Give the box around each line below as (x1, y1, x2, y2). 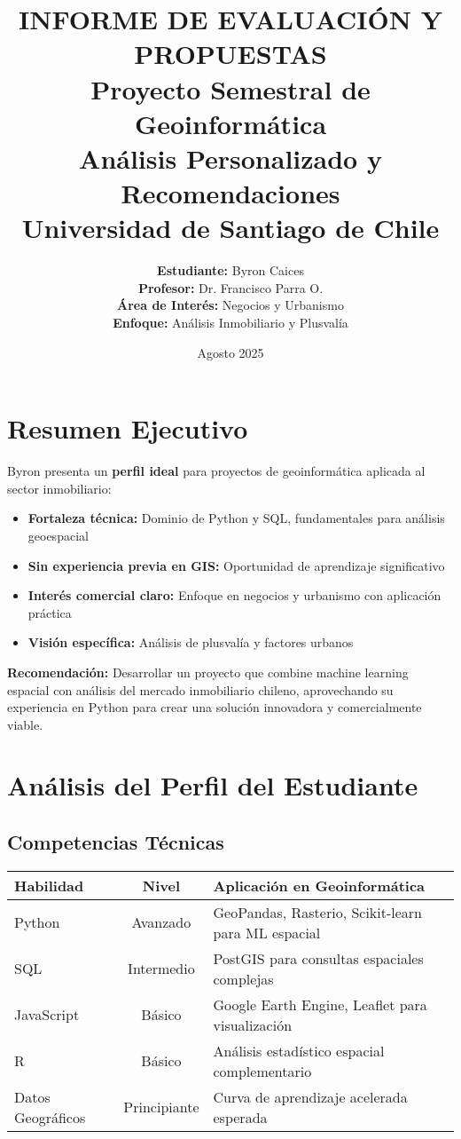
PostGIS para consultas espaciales (213, 947, 424, 969)
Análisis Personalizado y (79, 139, 382, 176)
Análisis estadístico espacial (213, 1040, 385, 1061)
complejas (213, 968, 274, 989)
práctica (27, 603, 72, 621)
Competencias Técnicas (7, 828, 224, 856)
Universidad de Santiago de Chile (21, 210, 440, 246)
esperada (213, 1106, 268, 1127)
